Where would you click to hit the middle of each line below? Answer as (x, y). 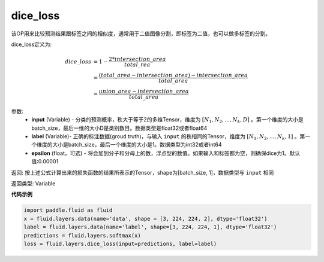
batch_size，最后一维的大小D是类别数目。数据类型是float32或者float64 (119, 128)
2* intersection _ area (137, 59)
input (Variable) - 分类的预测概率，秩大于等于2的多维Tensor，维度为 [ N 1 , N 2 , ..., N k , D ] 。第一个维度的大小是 (168, 121)
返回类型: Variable (33, 184)
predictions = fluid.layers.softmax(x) (82, 235)
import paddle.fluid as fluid (68, 210)
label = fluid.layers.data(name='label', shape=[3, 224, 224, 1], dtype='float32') (150, 227)
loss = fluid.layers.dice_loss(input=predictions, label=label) (120, 243)
